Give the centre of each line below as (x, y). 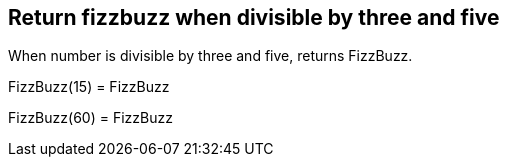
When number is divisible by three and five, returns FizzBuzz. (210, 56)
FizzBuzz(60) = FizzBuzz (90, 118)
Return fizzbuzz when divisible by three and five (254, 17)
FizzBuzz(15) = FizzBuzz (89, 87)
